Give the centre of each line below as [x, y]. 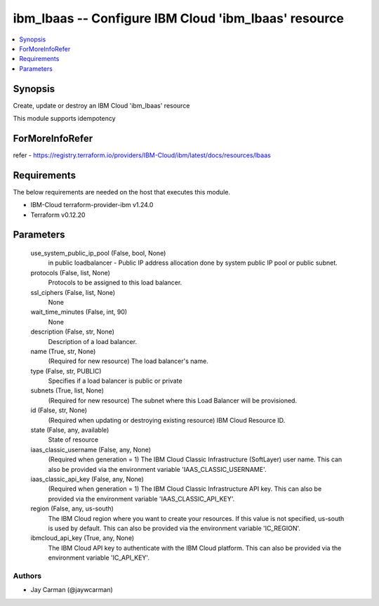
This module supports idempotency [64, 119]
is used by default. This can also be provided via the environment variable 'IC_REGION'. [174, 528]
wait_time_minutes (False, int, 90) [79, 312]
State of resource [73, 440]
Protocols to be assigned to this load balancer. [115, 283]
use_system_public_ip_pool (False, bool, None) [98, 253]
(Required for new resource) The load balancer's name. [128, 361]
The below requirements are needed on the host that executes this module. [122, 192]
